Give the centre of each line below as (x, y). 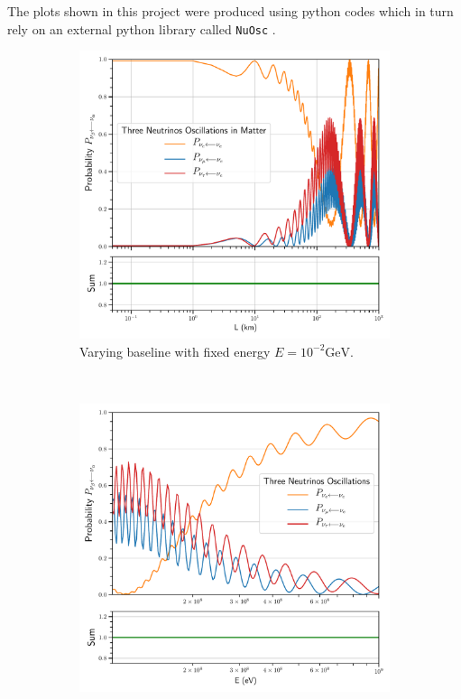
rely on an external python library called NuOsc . (142, 28)
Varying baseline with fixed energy (175, 351)
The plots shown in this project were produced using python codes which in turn (230, 11)
